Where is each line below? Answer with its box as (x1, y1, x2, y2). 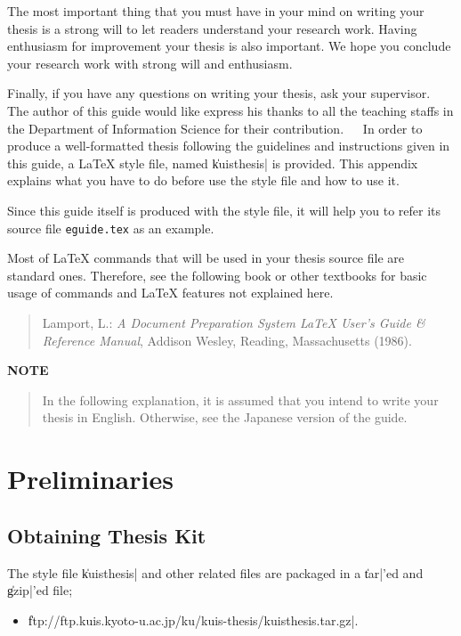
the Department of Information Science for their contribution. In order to (7, 118, 423, 137)
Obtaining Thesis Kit (7, 521, 206, 549)
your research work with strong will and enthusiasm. (7, 53, 293, 72)
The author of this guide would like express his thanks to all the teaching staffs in (7, 101, 454, 119)
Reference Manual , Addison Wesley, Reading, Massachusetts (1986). (42, 330, 412, 349)
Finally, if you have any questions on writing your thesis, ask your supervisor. (7, 84, 431, 102)
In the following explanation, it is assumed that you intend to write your (42, 390, 439, 409)
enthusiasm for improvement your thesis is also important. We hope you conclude (7, 37, 451, 55)
